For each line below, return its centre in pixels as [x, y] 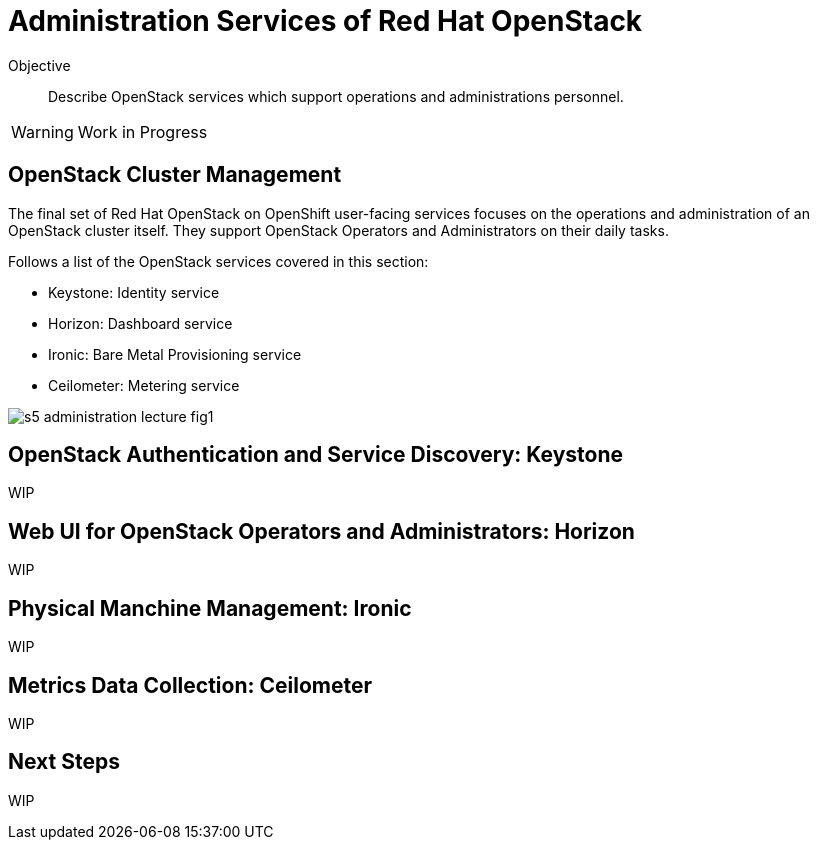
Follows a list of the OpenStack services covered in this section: [218, 261]
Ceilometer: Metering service [144, 385]
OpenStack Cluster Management [175, 175]
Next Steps [64, 762]
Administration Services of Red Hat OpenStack [325, 21]
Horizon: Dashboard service [140, 323]
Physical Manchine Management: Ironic [210, 608]
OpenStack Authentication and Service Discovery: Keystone [316, 455]
